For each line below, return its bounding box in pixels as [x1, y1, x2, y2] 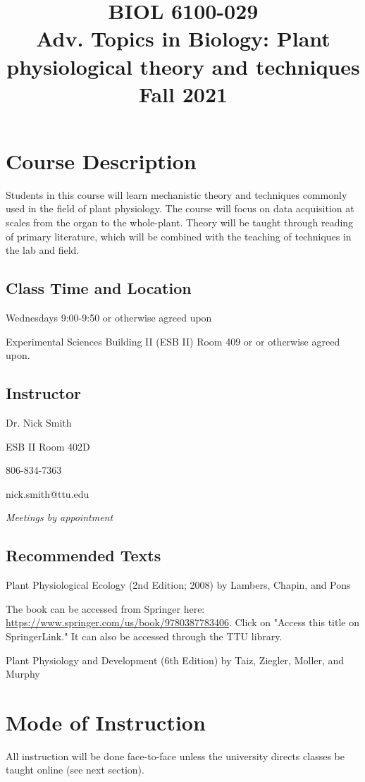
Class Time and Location [6, 277, 192, 299]
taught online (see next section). [6, 762, 144, 777]
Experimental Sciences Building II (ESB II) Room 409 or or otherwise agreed [6, 334, 340, 348]
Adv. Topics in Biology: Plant [36, 24, 330, 53]
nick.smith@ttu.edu [6, 486, 89, 501]
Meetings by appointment [6, 510, 113, 525]
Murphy [6, 666, 40, 681]
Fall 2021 [138, 79, 228, 108]
